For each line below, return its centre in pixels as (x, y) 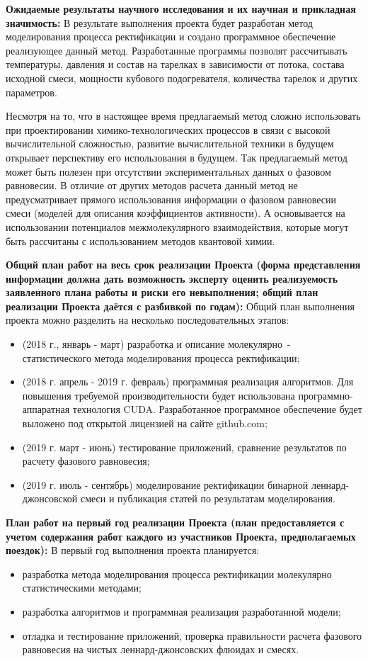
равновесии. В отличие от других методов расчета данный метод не (152, 185)
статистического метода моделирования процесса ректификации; (161, 357)
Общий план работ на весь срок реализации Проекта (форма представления (183, 265)
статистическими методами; (82, 588)
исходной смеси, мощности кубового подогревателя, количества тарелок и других (182, 78)
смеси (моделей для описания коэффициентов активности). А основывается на (176, 213)
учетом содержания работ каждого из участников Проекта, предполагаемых (181, 536)
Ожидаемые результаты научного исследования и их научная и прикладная (181, 9)
